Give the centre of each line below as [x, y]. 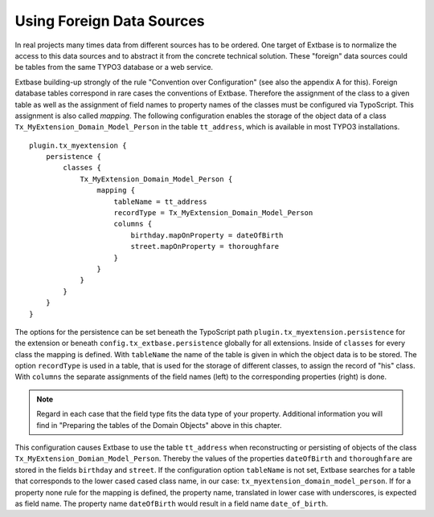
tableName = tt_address [161, 202]
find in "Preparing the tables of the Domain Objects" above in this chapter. [159, 425]
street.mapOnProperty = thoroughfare [205, 246]
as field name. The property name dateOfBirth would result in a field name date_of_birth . [172, 503]
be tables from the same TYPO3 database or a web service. [114, 67]
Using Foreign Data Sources [110, 21]
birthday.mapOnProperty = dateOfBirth [207, 235]
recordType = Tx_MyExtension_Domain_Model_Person [213, 213]
